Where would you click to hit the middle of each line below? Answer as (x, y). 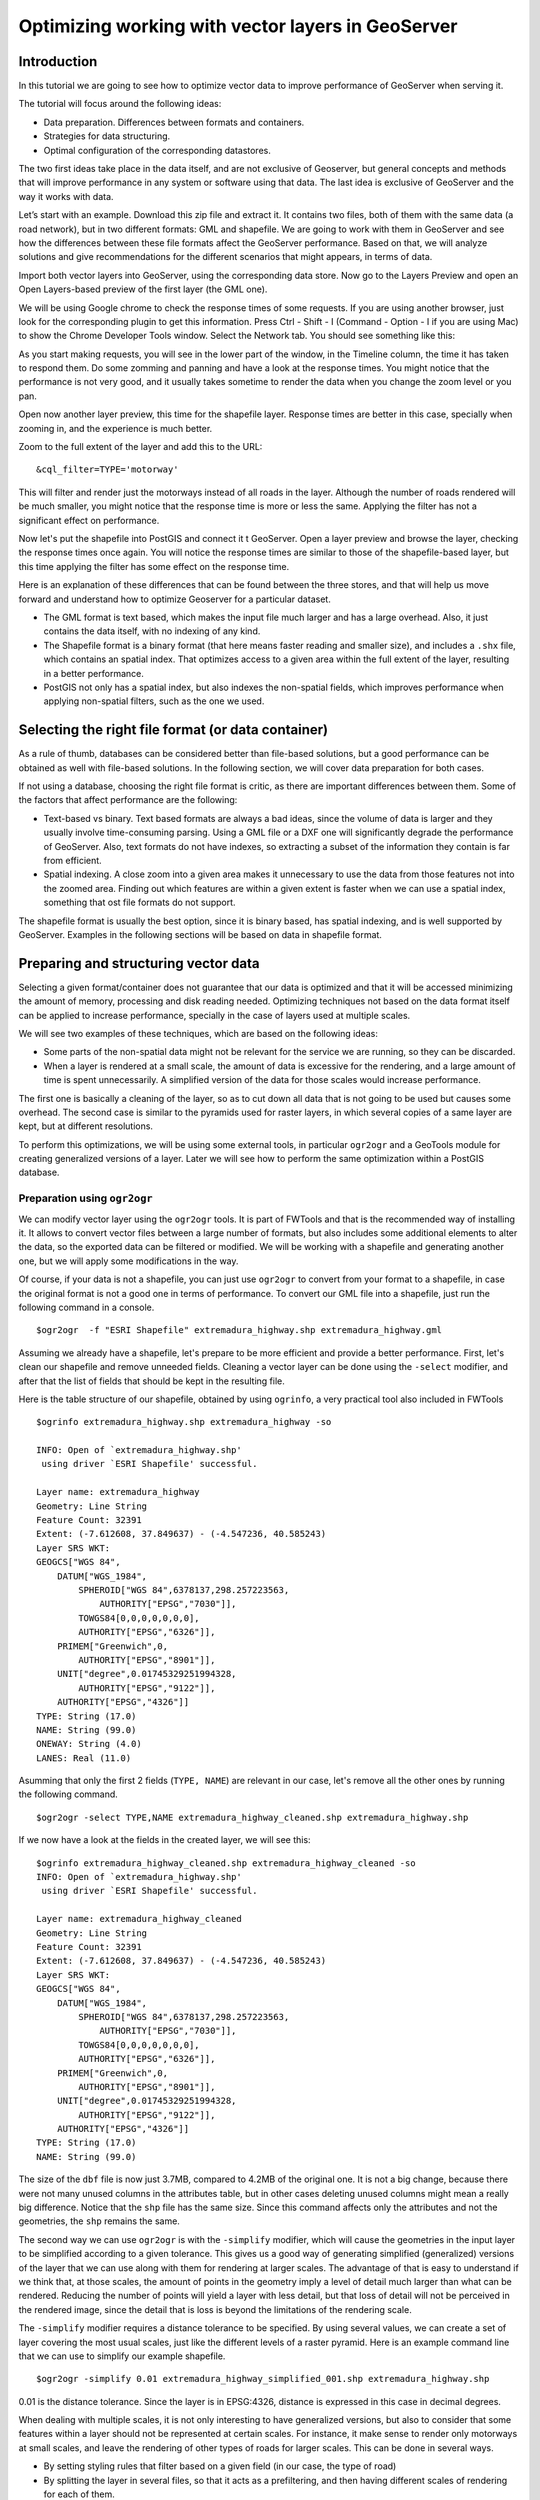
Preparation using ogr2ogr (86, 1198)
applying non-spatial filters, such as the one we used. (154, 701)
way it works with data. (66, 196)
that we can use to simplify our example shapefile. (122, 2356)
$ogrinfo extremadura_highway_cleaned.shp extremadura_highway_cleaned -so (226, 1863)
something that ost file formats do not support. (139, 902)
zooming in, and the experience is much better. (115, 428)
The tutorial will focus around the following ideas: (120, 104)
